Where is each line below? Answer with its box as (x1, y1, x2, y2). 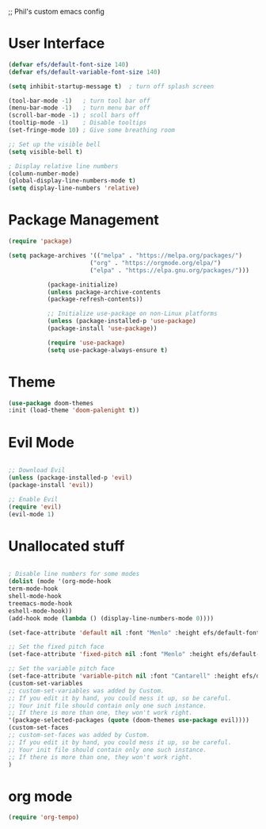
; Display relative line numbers (8, 162, 119, 170)
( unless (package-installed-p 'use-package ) (47, 317, 196, 325)
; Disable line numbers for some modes (8, 570, 140, 578)
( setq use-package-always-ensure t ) (47, 346, 169, 354)
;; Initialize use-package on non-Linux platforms (47, 309, 218, 318)
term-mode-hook (8, 585, 59, 593)
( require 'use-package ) (47, 339, 126, 347)
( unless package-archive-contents (47, 288, 161, 296)
